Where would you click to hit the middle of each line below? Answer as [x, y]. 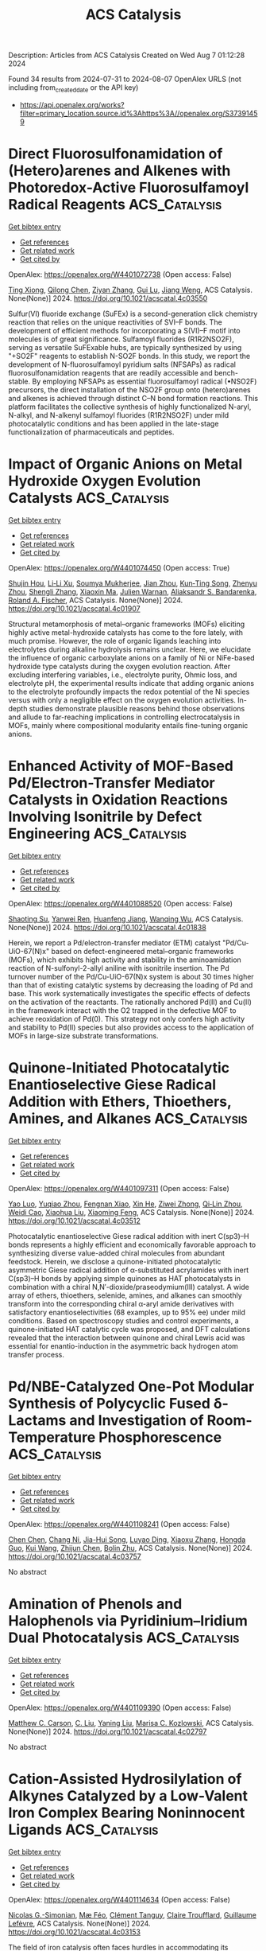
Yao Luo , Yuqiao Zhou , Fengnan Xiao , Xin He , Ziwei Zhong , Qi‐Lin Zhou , [126, 1204]
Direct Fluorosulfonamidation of [116, 154]
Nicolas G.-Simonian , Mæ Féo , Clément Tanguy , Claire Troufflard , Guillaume [132, 1914]
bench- [226, 372]
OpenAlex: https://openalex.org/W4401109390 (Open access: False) [120, 1708]
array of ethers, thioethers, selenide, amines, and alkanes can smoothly [125, 1295]
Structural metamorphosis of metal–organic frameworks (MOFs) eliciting [127, 624]
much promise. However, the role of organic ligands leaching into [115, 641]
